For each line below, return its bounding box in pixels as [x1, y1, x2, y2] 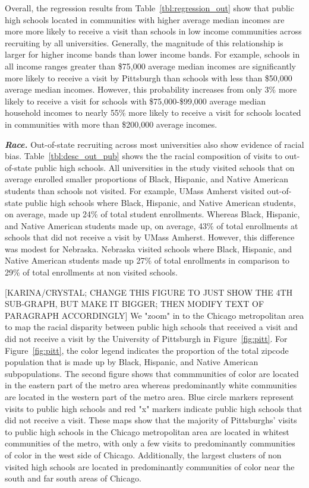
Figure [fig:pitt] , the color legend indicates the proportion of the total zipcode [5, 344, 289, 356]
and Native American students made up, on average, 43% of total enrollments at [5, 219, 298, 232]
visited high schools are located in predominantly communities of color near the [5, 460, 295, 473]
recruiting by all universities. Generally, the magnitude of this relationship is [5, 36, 283, 49]
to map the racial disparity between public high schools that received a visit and [5, 321, 298, 333]
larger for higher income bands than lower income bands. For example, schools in [5, 48, 300, 61]
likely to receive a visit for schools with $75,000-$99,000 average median [5, 94, 266, 107]
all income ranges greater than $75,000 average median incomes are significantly [5, 59, 296, 72]
